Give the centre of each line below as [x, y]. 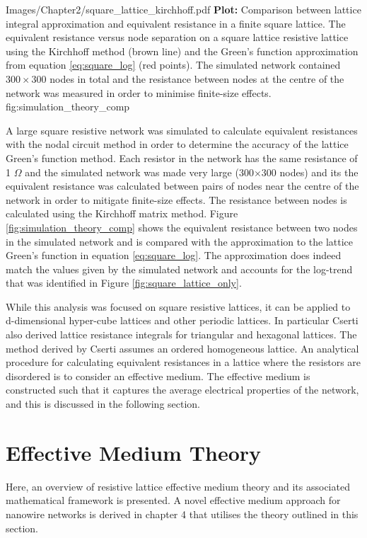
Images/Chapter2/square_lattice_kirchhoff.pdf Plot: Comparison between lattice [183, 9]
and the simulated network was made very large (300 [139, 172]
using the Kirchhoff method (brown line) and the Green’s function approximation [182, 51]
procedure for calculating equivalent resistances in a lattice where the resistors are [183, 362]
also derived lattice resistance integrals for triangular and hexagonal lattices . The [181, 334]
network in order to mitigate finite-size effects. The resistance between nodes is [176, 199]
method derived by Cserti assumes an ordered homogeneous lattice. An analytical [182, 348]
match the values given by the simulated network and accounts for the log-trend [179, 269]
